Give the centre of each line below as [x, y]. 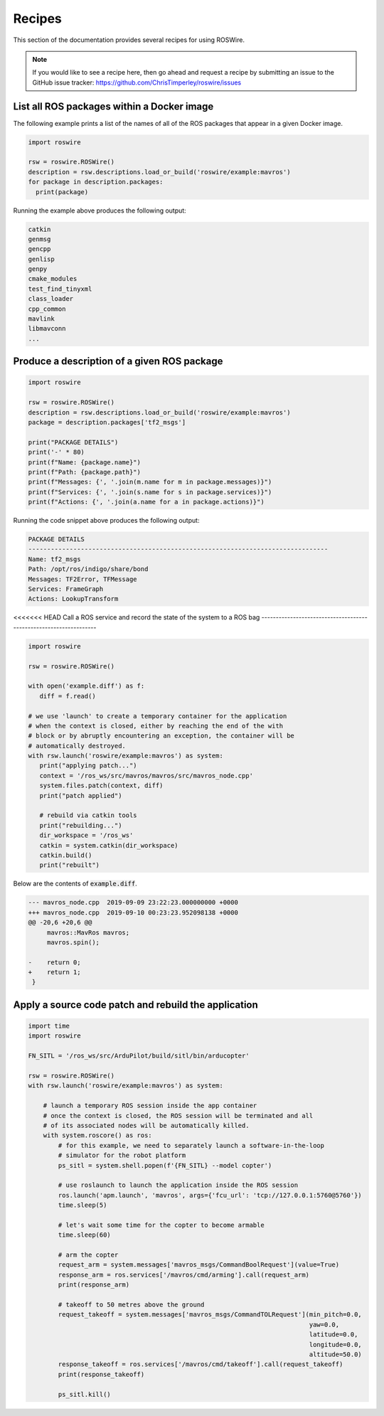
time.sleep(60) [85, 1235]
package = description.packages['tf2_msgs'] [107, 422]
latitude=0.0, [334, 1335]
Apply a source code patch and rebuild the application [136, 1005]
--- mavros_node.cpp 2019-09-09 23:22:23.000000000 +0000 [133, 903]
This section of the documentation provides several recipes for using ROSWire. [129, 40]
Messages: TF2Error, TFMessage [83, 579]
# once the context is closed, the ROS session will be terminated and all [178, 1116]
